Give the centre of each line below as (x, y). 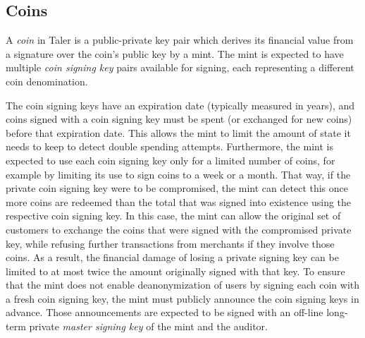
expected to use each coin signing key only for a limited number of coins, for (171, 160)
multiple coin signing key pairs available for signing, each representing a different (180, 67)
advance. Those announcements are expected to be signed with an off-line (165, 312)
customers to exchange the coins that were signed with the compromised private (179, 229)
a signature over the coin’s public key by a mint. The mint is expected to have (175, 53)
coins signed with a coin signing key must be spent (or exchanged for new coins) (179, 119)
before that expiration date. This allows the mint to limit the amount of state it (178, 132)
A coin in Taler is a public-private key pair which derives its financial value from (180, 40)
